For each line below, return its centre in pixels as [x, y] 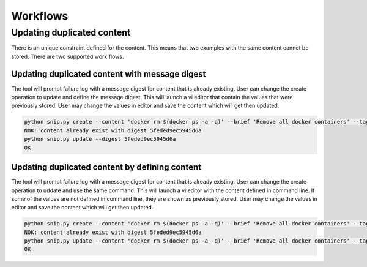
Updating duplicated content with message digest [109, 74]
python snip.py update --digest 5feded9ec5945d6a [100, 139]
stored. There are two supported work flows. [68, 56]
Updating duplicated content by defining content [106, 167]
